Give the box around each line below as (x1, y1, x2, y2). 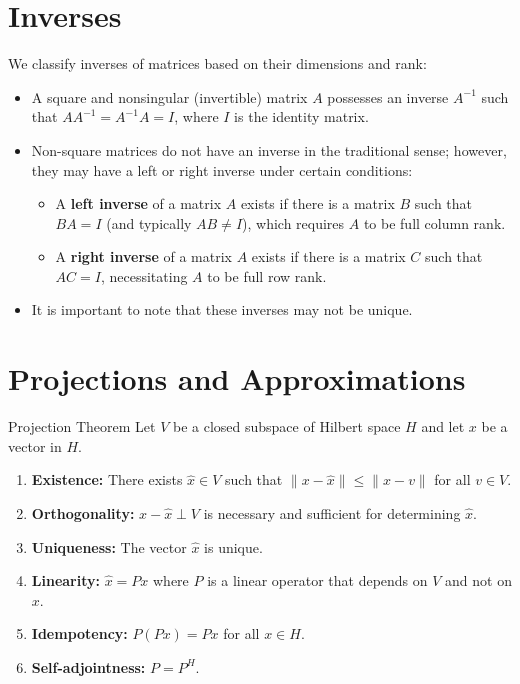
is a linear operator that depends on (207, 570, 428, 591)
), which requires (242, 212, 345, 233)
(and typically (106, 212, 192, 233)
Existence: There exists (31, 469, 183, 490)
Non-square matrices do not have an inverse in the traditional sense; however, (31, 139, 507, 160)
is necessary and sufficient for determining (203, 502, 461, 523)
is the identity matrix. (234, 106, 369, 127)
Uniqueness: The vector (31, 536, 187, 557)
